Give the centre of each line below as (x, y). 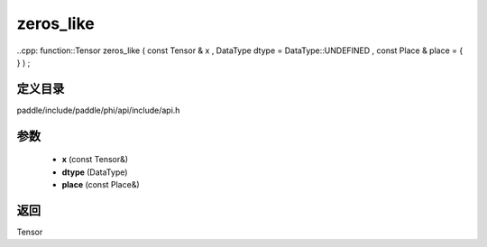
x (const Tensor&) (95, 160)
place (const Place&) (101, 185)
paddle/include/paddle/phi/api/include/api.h (98, 110)
